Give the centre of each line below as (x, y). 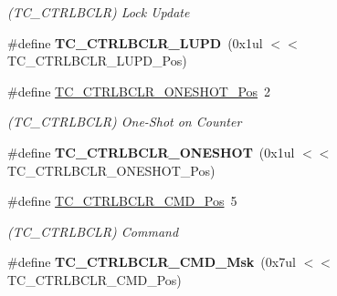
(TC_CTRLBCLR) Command (93, 231)
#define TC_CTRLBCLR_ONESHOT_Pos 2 (139, 91)
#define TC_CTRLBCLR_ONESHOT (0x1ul (151, 152)
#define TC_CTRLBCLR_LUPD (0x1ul (135, 42)
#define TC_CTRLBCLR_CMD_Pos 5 (122, 201)
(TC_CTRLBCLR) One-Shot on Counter (125, 122)
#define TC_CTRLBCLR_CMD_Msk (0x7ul (152, 262)
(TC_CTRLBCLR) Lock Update (99, 12)
